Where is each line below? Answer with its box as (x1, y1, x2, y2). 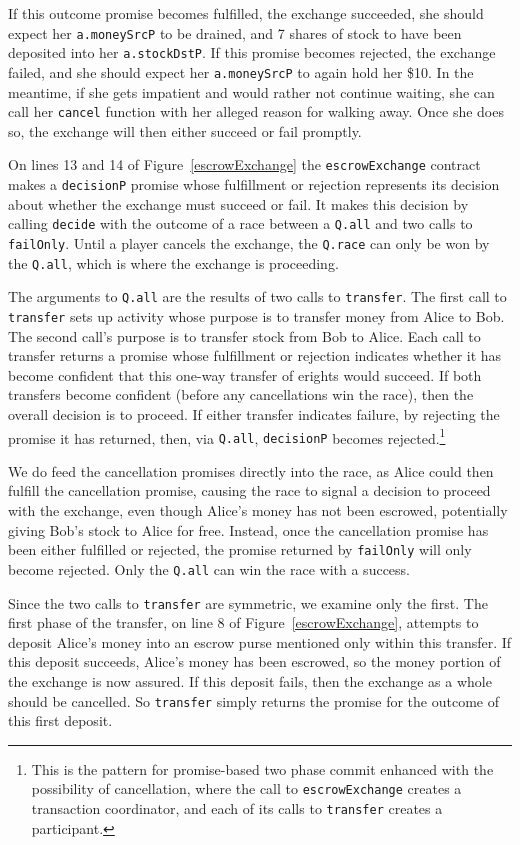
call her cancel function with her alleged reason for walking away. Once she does (8, 101, 504, 122)
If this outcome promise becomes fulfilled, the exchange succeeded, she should (8, 3, 484, 23)
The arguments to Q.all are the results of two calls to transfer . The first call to (8, 286, 507, 307)
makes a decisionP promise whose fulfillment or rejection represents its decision (8, 174, 500, 195)
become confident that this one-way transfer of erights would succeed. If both (8, 364, 482, 385)
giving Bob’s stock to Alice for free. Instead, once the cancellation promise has (8, 519, 489, 540)
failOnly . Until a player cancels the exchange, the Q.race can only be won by (8, 232, 490, 253)
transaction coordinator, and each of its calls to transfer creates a (31, 798, 443, 819)
